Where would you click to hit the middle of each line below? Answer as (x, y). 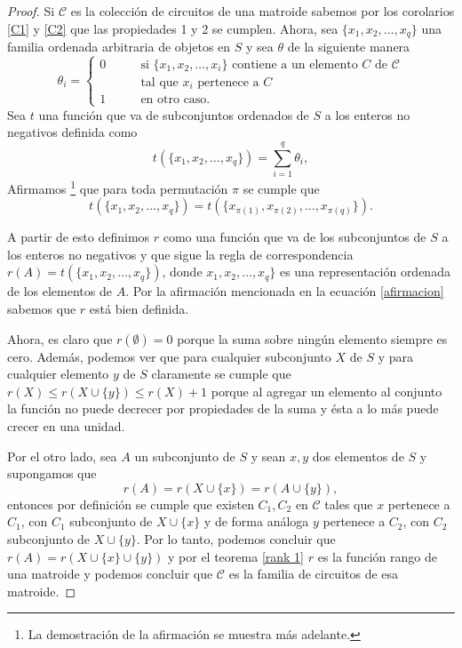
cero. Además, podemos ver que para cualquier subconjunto (169, 356)
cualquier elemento (58, 374)
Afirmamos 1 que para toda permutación (118, 187)
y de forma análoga (256, 521)
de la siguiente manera (349, 47)
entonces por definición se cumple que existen (131, 504)
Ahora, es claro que (60, 338)
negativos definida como (72, 132)
